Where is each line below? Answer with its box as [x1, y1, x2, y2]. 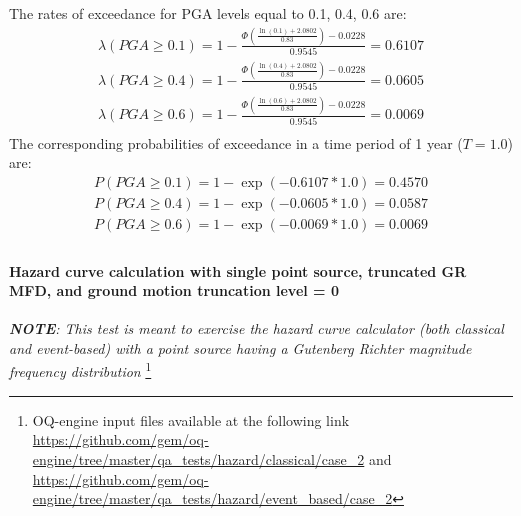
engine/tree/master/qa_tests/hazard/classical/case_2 [32, 448, 365, 469]
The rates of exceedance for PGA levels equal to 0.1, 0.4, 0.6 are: [9, 3, 407, 23]
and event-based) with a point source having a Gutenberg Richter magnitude [9, 337, 472, 358]
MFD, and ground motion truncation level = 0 [9, 280, 340, 301]
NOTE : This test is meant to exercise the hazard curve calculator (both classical [9, 318, 504, 339]
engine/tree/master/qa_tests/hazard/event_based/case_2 [32, 488, 393, 509]
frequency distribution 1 [9, 358, 152, 382]
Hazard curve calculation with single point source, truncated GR [9, 260, 467, 281]
